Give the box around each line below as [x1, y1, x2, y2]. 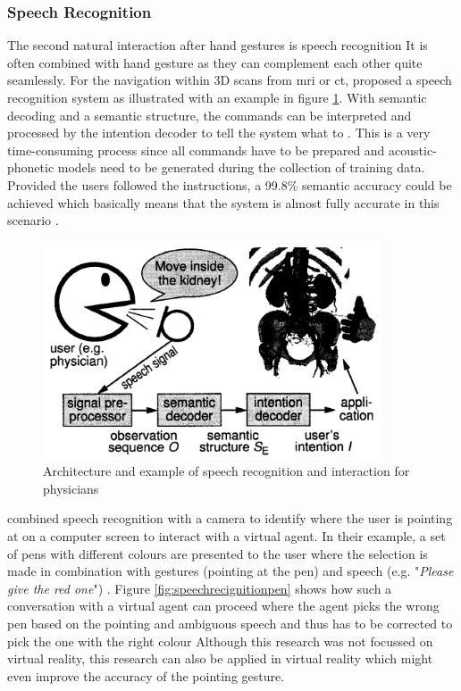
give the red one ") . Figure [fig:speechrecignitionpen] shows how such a [7, 579, 392, 597]
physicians [43, 479, 99, 497]
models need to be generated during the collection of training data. [57, 158, 425, 177]
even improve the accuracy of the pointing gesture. [7, 666, 285, 685]
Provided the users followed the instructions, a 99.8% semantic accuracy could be [7, 175, 452, 194]
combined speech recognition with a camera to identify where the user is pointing [7, 509, 453, 528]
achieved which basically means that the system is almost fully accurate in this [7, 193, 440, 212]
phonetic [7, 158, 54, 177]
